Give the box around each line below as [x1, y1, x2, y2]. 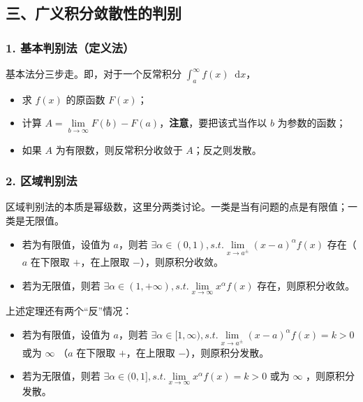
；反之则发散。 [193, 142, 262, 157]
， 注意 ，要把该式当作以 [159, 115, 267, 130]
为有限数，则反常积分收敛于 [55, 142, 183, 157]
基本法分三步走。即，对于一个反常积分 [6, 66, 181, 80]
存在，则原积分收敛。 [257, 278, 355, 292]
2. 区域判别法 [6, 172, 77, 189]
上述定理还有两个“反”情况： [6, 303, 133, 318]
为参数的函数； [277, 115, 346, 130]
